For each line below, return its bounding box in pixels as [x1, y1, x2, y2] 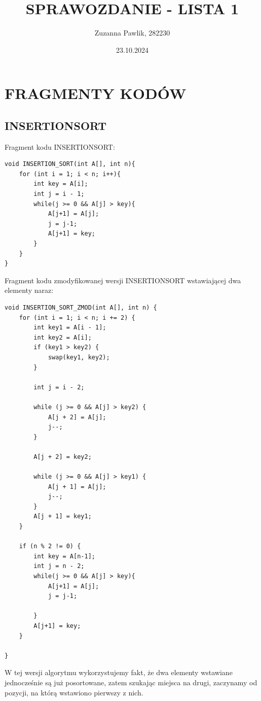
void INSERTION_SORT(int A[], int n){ [5, 160, 135, 168]
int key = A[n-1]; [33, 552, 95, 560]
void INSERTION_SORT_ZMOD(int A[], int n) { [5, 304, 157, 312]
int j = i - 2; [33, 383, 85, 391]
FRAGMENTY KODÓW [5, 83, 187, 104]
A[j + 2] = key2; [33, 453, 92, 460]
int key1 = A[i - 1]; [33, 324, 106, 331]
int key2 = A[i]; [33, 333, 92, 341]
